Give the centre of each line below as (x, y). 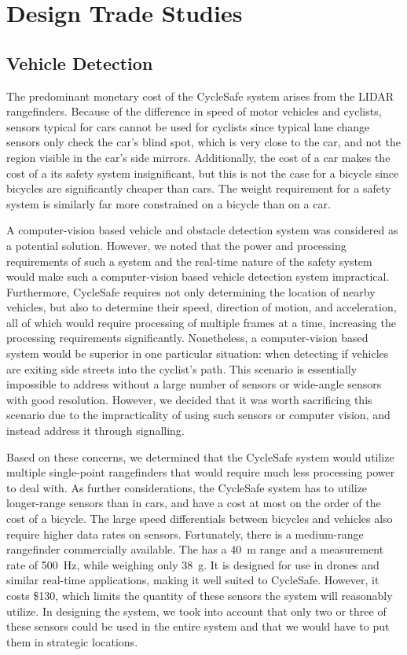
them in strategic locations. (72, 641)
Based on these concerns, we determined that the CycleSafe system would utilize (200, 456)
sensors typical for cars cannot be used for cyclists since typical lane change (188, 126)
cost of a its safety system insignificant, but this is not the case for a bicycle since (203, 173)
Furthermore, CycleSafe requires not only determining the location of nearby (191, 291)
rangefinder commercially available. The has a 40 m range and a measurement (195, 549)
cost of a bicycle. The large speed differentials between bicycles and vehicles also (200, 519)
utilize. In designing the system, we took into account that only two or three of (196, 611)
